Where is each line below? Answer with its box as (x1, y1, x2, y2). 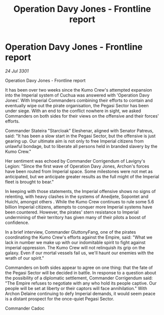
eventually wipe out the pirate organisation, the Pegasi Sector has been (5, 102, 149, 108)
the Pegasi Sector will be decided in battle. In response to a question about (5, 269, 157, 275)
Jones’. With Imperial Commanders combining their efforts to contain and (5, 97, 153, 103)
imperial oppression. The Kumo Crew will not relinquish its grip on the (5, 244, 145, 250)
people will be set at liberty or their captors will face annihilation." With (5, 285, 147, 291)
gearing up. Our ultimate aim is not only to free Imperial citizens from (5, 138, 144, 144)
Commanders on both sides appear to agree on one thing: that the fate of (5, 265, 153, 270)
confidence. (5, 219, 29, 225)
